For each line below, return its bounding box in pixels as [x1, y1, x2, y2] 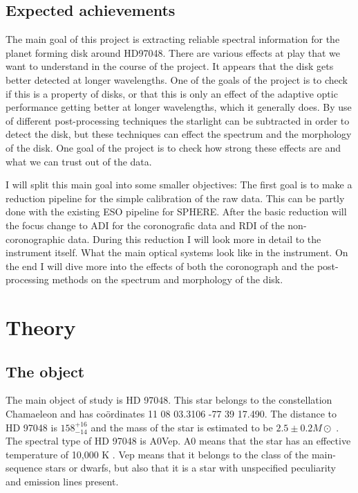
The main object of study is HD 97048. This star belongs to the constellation [6, 393, 332, 407]
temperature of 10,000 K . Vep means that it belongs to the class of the [6, 447, 309, 461]
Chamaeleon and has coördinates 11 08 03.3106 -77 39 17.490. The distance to [6, 406, 337, 421]
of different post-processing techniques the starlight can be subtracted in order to [6, 113, 350, 127]
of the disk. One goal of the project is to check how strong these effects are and [6, 140, 341, 154]
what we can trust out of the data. [6, 154, 152, 168]
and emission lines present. [6, 474, 119, 489]
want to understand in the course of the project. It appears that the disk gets [6, 59, 334, 73]
